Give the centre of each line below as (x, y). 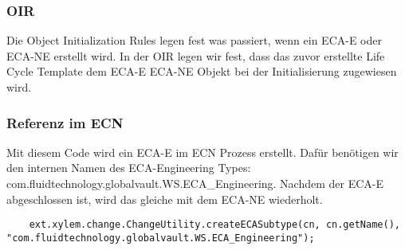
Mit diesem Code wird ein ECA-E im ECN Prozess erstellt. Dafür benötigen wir (202, 152)
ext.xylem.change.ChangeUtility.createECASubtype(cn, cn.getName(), (214, 225)
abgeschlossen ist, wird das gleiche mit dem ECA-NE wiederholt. (165, 199)
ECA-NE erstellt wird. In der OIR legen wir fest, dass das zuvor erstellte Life (196, 55)
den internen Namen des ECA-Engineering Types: (129, 168)
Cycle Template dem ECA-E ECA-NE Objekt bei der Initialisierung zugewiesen (202, 71)
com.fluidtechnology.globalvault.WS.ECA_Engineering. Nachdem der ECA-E (195, 183)
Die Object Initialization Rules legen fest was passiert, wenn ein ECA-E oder (194, 40)
